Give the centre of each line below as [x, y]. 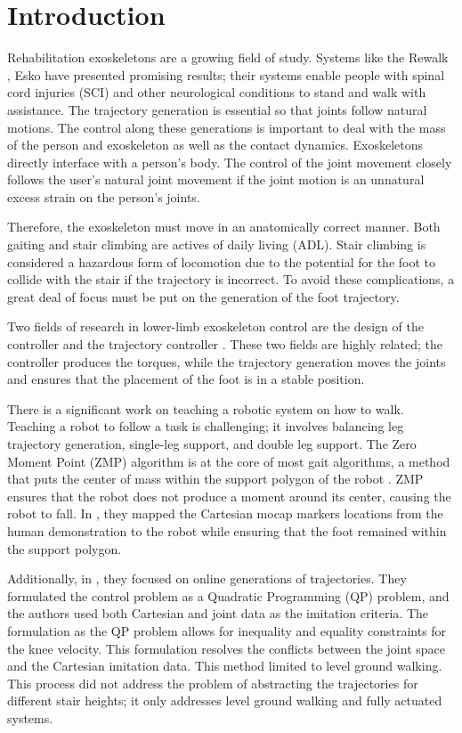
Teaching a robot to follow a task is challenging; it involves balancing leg [206, 426]
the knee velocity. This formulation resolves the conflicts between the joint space [226, 648]
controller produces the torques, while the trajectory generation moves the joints [227, 361]
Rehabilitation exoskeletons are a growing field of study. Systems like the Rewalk [228, 57]
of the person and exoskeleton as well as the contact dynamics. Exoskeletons [215, 145]
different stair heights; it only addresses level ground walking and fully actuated [225, 700]
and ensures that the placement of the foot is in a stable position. [186, 379]
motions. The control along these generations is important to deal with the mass [227, 127]
